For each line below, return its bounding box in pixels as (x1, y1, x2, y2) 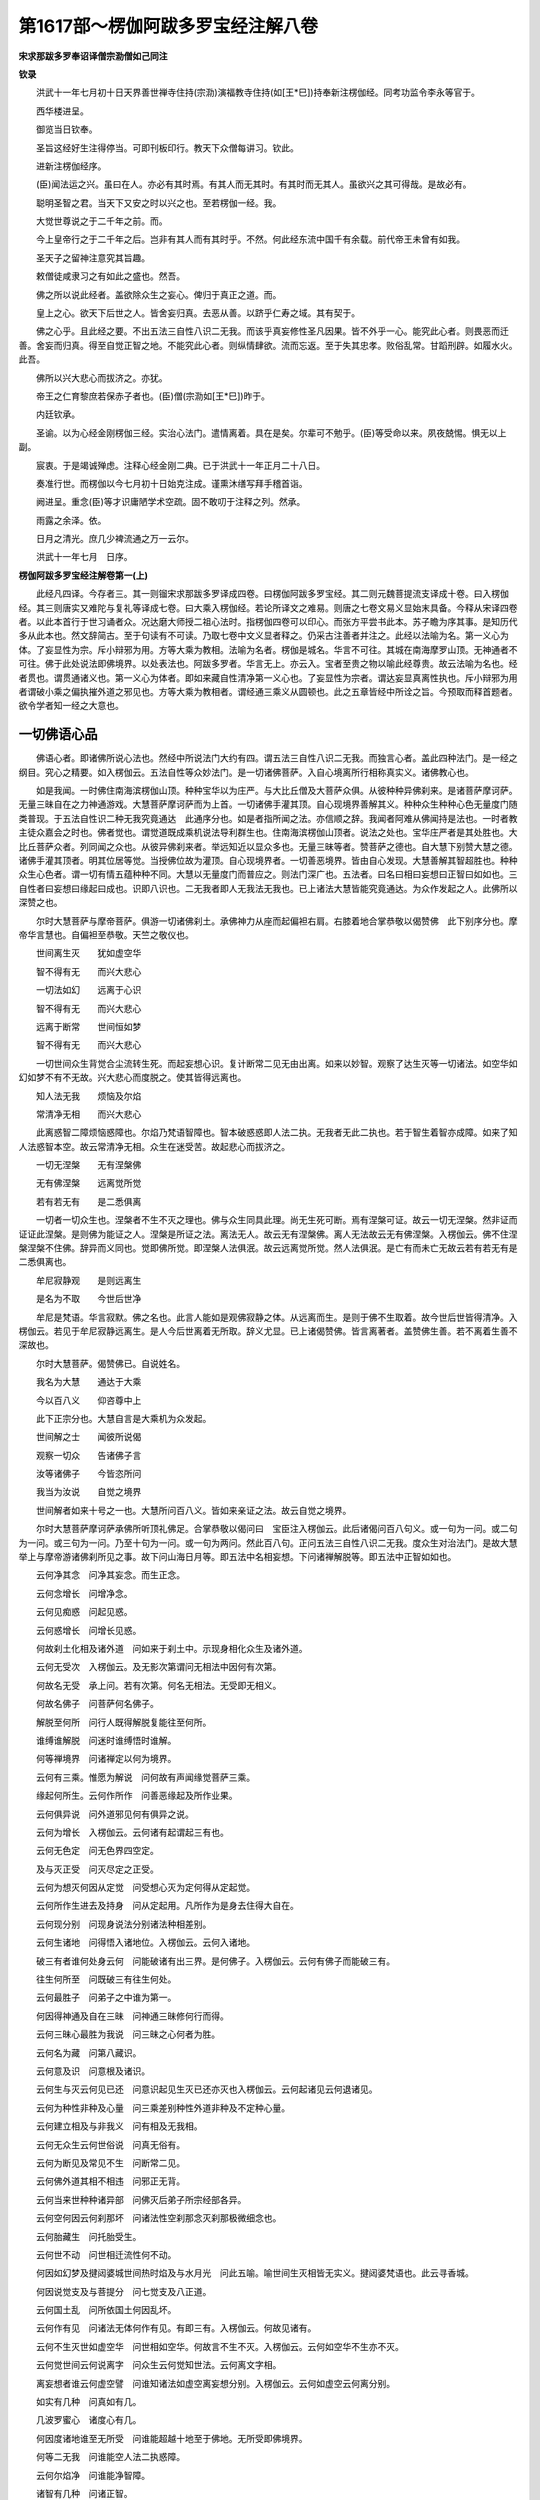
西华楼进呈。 (35, 105, 89, 117)
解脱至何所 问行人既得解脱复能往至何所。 (35, 1716, 212, 1728)
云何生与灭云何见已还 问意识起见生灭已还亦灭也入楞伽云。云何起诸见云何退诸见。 (35, 2083, 378, 2095)
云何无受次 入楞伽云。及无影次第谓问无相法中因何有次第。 (35, 1661, 282, 1673)
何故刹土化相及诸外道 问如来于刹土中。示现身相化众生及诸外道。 (35, 1643, 308, 1654)
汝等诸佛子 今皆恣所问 (35, 1468, 142, 1480)
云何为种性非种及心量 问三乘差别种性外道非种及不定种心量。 (35, 2101, 290, 2114)
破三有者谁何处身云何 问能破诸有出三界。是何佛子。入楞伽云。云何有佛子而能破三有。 (35, 1955, 395, 1967)
